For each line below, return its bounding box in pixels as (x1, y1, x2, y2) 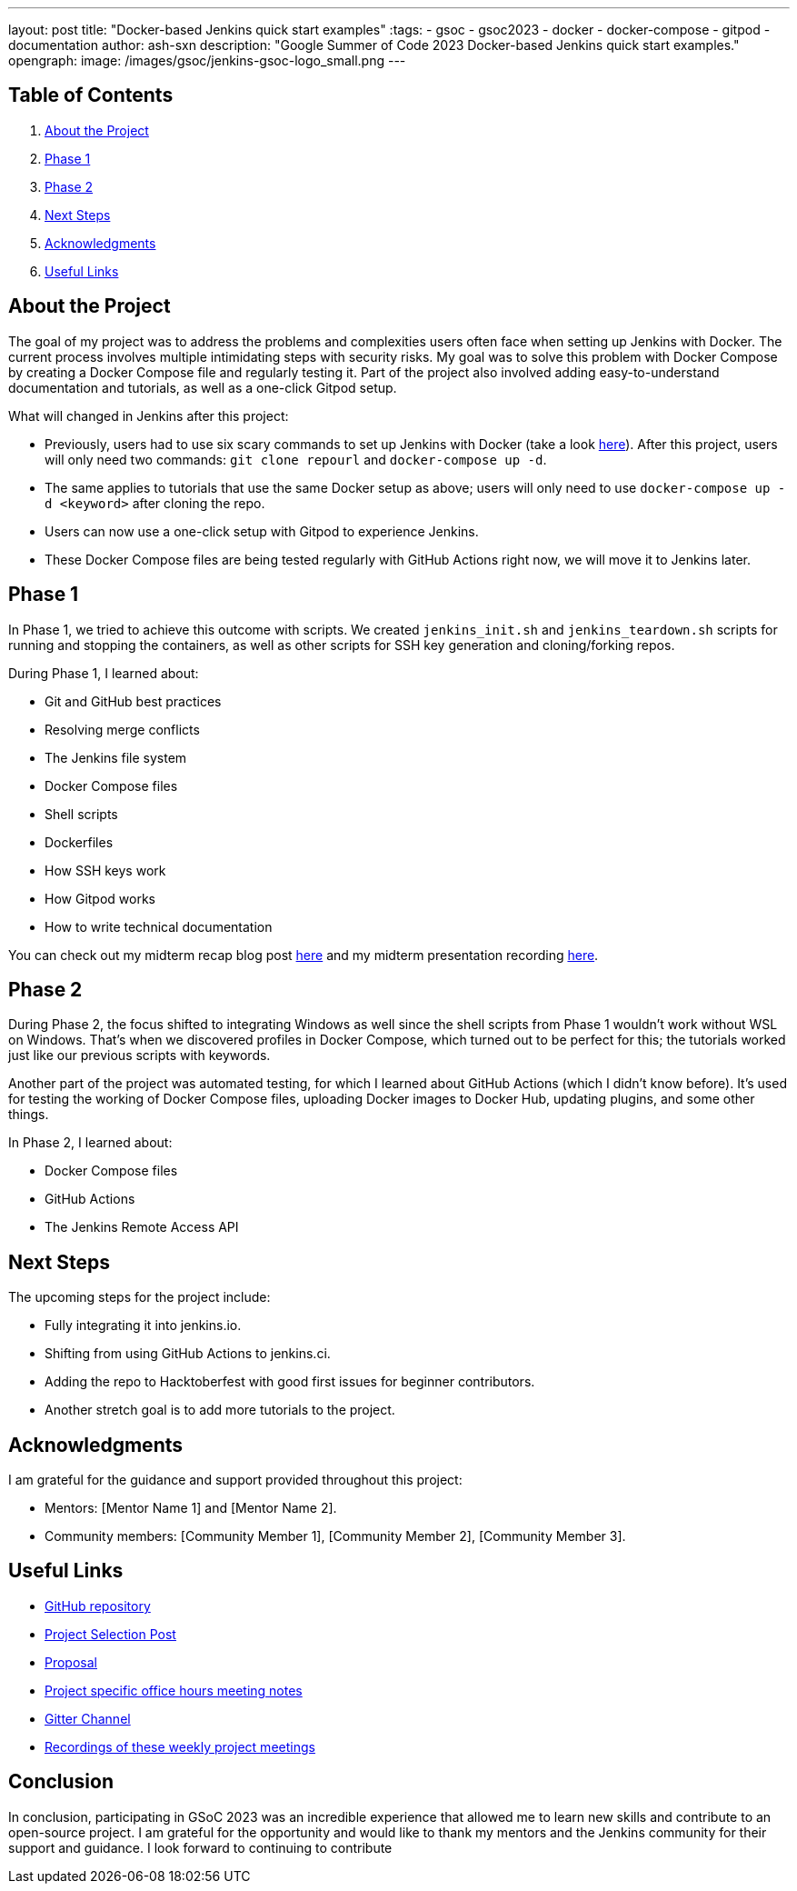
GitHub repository (45, 1597, 151, 1614)
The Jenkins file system (45, 749, 187, 765)
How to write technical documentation (45, 918, 273, 935)
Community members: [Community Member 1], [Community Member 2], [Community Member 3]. (45, 1528, 626, 1545)
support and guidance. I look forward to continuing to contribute (8, 1839, 393, 1856)
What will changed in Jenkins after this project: (8, 407, 289, 424)
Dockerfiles (45, 834, 114, 850)
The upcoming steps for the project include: (8, 1289, 271, 1306)
